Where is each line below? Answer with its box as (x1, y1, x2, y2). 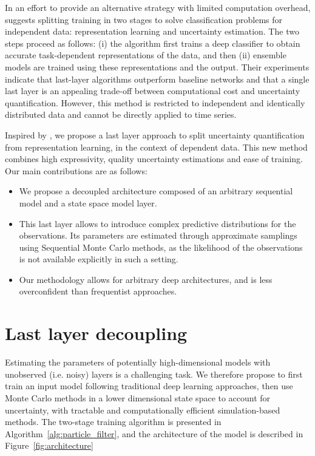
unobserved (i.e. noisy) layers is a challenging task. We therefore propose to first (5, 367, 303, 380)
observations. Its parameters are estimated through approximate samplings (19, 229, 297, 242)
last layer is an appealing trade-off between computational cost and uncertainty (5, 84, 300, 97)
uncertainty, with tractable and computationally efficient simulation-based (5, 403, 280, 416)
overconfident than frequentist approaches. (19, 285, 177, 298)
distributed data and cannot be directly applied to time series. (5, 108, 237, 121)
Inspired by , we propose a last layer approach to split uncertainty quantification (5, 128, 305, 141)
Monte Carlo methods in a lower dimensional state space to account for (5, 391, 271, 404)
